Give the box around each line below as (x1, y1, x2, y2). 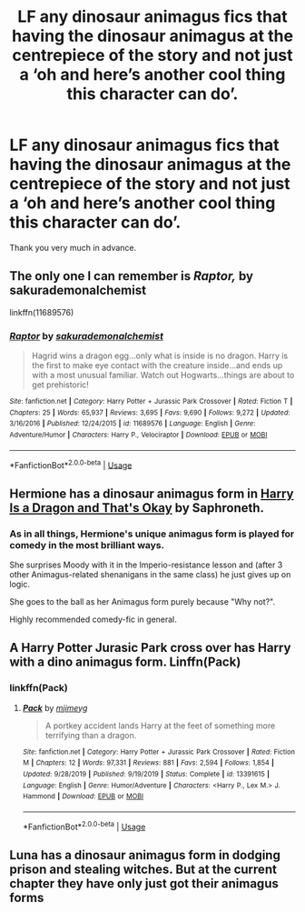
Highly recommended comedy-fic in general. (9, 614, 177, 625)
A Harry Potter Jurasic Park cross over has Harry (9, 640, 291, 656)
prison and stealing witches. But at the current (9, 862, 277, 877)
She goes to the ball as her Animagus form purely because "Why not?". (9, 596, 276, 607)
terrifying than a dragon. (44, 729, 137, 740)
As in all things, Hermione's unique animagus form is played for (9, 527, 295, 540)
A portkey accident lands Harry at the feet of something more (44, 720, 276, 731)
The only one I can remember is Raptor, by (9, 268, 254, 284)
